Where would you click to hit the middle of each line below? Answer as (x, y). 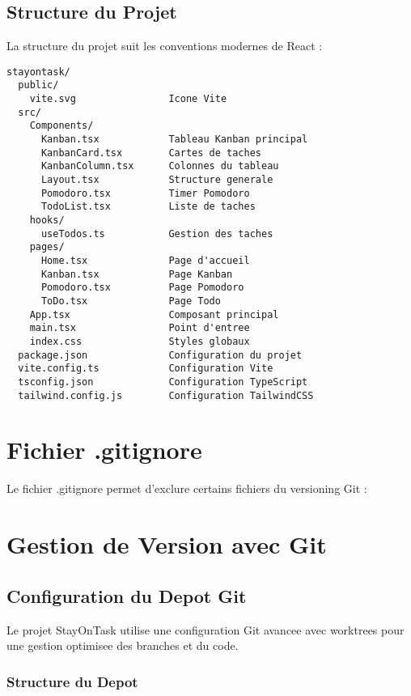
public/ (38, 85)
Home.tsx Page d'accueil (145, 260)
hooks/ (47, 221)
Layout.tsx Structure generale (157, 180)
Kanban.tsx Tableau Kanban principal (174, 140)
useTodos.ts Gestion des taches (157, 233)
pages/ (47, 247)
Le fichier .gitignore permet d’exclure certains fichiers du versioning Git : (187, 488)
